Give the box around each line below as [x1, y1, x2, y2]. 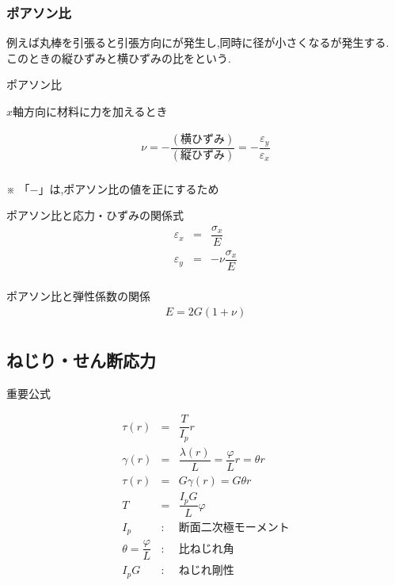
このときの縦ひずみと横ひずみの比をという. [6, 49, 231, 66]
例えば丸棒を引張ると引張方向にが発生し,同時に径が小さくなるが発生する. [6, 34, 389, 51]
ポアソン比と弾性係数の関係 [6, 287, 150, 304]
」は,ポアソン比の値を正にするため [38, 180, 219, 197]
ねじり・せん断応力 [6, 347, 156, 372]
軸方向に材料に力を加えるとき [13, 103, 168, 119]
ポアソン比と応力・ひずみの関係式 [6, 207, 184, 224]
